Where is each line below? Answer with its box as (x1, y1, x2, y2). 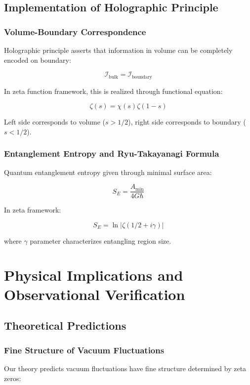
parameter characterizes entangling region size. (30, 235, 171, 246)
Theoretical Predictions (4, 318, 126, 333)
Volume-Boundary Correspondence (4, 25, 146, 38)
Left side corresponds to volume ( (4, 117, 106, 127)
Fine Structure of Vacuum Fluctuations (4, 343, 165, 356)
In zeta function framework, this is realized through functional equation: (4, 86, 223, 96)
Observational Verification (4, 284, 185, 304)
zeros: (4, 373, 21, 383)
